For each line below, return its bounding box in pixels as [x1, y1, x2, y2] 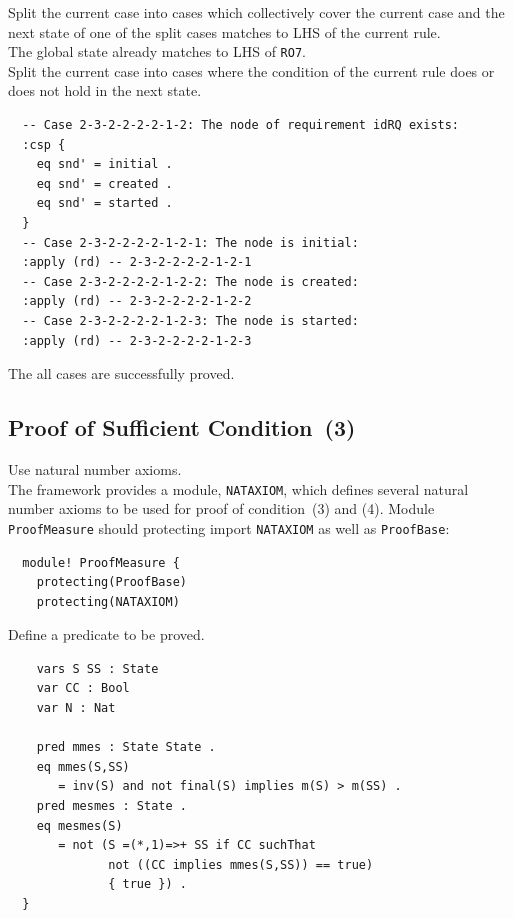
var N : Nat [36, 701, 116, 716]
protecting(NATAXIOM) [36, 594, 180, 609]
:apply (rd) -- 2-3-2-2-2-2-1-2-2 [22, 294, 252, 309]
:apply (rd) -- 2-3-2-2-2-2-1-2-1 [22, 255, 252, 270]
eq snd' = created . [36, 176, 173, 191]
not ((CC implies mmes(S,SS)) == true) [108, 857, 374, 872]
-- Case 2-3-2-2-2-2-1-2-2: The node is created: [22, 274, 359, 289]
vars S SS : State [36, 661, 159, 676]
